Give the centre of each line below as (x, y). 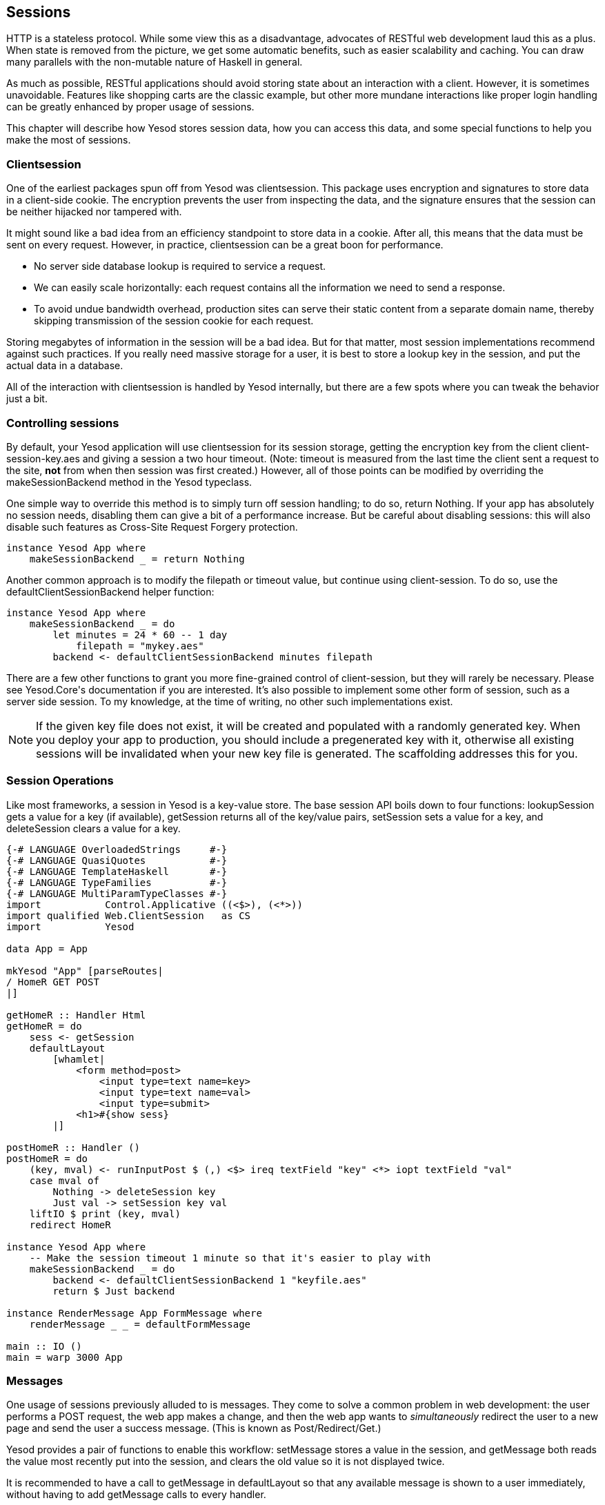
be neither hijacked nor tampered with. (94, 212)
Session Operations (60, 781)
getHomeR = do (44, 1026)
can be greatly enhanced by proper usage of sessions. (130, 107)
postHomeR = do (47, 1158)
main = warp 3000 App (65, 1357)
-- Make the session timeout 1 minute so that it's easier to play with (230, 1258)
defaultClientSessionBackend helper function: (110, 591)
